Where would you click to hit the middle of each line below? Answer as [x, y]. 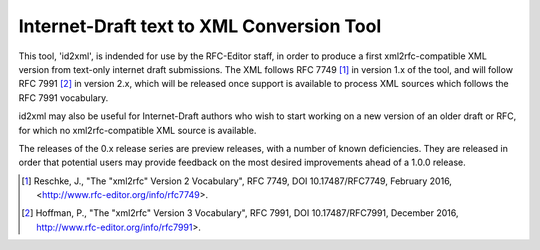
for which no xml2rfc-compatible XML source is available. [137, 130]
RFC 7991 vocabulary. [63, 97]
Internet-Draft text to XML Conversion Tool [200, 26]
